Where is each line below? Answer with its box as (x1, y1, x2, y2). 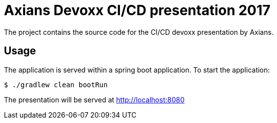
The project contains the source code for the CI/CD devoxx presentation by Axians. (4, 27, 274, 36)
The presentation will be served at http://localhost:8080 (4, 95, 185, 104)
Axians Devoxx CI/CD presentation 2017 (4, 2, 271, 19)
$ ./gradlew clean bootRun (4, 80, 108, 89)
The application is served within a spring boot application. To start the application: (4, 65, 270, 74)
